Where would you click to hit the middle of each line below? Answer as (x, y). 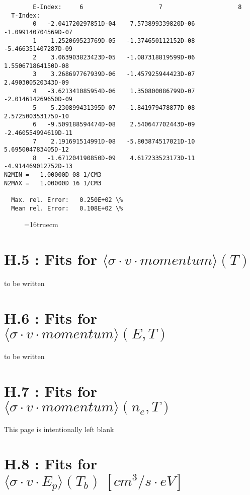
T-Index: (26, 15)
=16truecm (41, 224)
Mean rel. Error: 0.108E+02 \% (67, 208)
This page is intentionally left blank (59, 429)
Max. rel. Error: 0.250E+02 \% (67, 200)
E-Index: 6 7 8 (137, 7)
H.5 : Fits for (51, 259)
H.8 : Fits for (51, 464)
